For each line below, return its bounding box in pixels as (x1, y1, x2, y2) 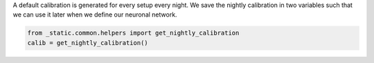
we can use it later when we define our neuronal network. (12, 10, 177, 19)
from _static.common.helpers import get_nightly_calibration (27, 29, 240, 37)
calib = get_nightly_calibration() (27, 39, 148, 46)
